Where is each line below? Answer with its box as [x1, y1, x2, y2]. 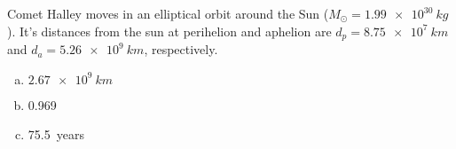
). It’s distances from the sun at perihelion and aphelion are [7, 21, 332, 40]
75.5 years [28, 125, 84, 144]
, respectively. [144, 40, 218, 59]
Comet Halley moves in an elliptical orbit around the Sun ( [7, 4, 329, 22]
